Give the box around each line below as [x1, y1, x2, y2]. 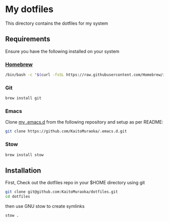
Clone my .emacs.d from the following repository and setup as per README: [5, 119, 163, 125]
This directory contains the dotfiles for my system [5, 20, 108, 26]
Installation [5, 166, 41, 175]
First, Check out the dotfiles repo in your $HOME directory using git [5, 180, 145, 186]
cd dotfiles [5, 194, 30, 199]
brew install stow [5, 152, 44, 157]
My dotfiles [5, 4, 54, 15]
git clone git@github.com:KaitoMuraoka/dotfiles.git [5, 189, 118, 195]
